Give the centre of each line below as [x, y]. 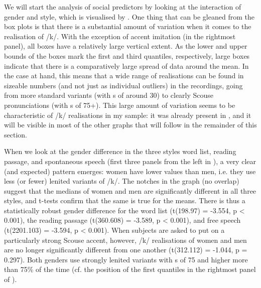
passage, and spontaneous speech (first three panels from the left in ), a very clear [130, 161]
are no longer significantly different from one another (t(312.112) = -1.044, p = [126, 250]
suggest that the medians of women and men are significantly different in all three [130, 190]
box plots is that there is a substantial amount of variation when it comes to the [128, 26]
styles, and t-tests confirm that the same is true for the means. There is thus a [125, 200]
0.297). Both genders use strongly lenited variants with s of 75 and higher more [126, 259]
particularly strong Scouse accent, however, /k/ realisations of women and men [125, 240]
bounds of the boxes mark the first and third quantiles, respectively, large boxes [127, 55]
